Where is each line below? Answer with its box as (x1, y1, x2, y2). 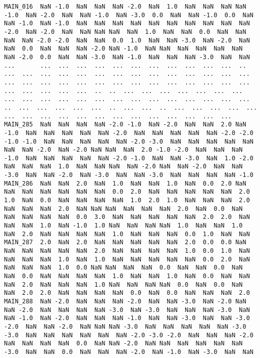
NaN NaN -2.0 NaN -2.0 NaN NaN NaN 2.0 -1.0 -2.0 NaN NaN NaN (4, 146, 243, 154)
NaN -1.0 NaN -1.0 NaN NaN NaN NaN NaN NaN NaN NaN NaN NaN (4, 20, 250, 27)
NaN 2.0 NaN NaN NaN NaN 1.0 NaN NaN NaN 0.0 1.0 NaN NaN (4, 230, 250, 238)
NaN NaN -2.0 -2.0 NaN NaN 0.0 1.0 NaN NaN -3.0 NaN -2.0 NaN (4, 36, 250, 44)
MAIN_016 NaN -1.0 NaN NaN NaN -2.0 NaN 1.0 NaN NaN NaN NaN (4, 3, 246, 10)
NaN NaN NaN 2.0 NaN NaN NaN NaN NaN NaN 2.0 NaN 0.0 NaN (4, 205, 243, 212)
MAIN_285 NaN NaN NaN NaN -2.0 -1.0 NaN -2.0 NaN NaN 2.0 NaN (4, 121, 246, 128)
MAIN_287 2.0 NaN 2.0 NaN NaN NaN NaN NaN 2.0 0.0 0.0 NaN (4, 239, 246, 246)
